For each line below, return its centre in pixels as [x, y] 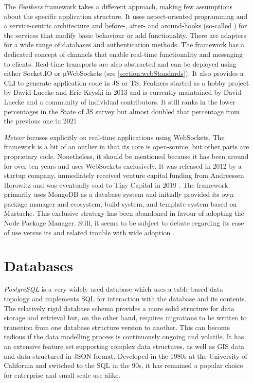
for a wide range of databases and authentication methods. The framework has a [124, 44]
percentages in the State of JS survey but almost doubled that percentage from [122, 111]
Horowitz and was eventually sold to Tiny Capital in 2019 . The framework [116, 184]
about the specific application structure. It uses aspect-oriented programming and [126, 16]
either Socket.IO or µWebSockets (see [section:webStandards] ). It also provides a [124, 73]
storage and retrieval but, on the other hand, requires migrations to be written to [125, 318]
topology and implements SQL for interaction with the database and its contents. [125, 298]
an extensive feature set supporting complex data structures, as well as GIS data [124, 346]
